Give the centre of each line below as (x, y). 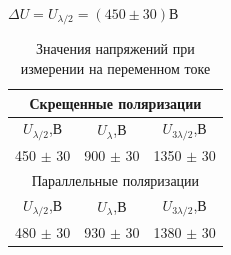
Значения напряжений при (115, 48)
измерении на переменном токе (115, 68)
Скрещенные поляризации (115, 102)
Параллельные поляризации (115, 180)
